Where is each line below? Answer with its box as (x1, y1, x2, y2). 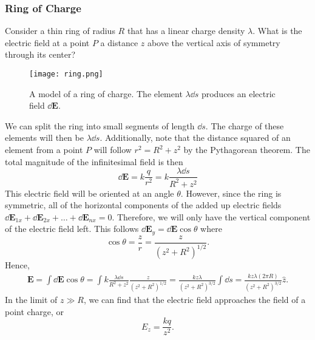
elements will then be (5, 131, 84, 144)
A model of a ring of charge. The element (29, 87, 183, 100)
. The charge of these (205, 119, 284, 132)
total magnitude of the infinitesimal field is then (5, 155, 183, 168)
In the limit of (5, 293, 58, 306)
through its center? (5, 48, 76, 61)
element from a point (5, 143, 83, 156)
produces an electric (201, 87, 276, 100)
